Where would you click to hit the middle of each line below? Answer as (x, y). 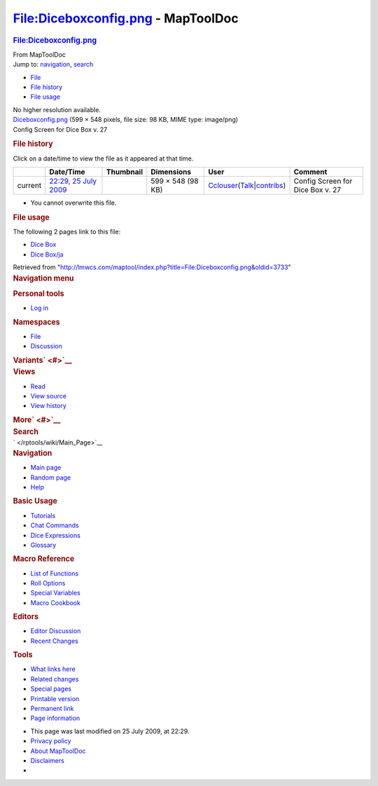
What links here (53, 669)
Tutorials (43, 515)
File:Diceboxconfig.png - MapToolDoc (126, 18)
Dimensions (171, 172)
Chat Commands (55, 525)
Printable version (55, 698)
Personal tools (38, 293)
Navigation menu (43, 278)
